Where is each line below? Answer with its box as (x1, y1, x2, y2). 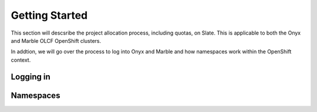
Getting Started (11, 9, 88, 22)
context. (11, 56, 31, 63)
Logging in (11, 72, 51, 82)
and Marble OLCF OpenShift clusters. (11, 37, 102, 44)
